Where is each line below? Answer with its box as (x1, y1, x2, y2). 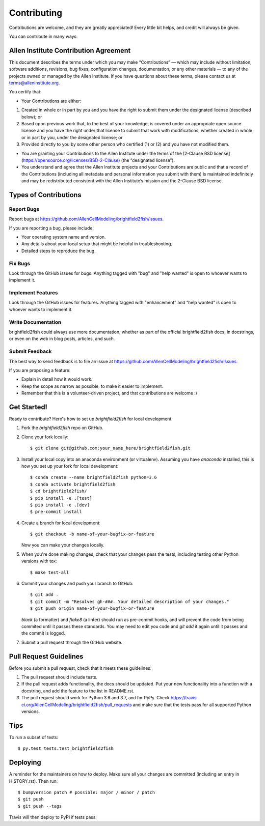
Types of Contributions (9, 191, 81, 199)
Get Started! (9, 403, 48, 411)
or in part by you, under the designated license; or (21, 134, 123, 140)
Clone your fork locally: (21, 434, 69, 440)
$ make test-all (30, 570, 69, 575)
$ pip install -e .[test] (30, 495, 93, 501)
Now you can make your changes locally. (21, 542, 105, 548)
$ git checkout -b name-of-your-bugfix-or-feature (30, 531, 155, 537)
